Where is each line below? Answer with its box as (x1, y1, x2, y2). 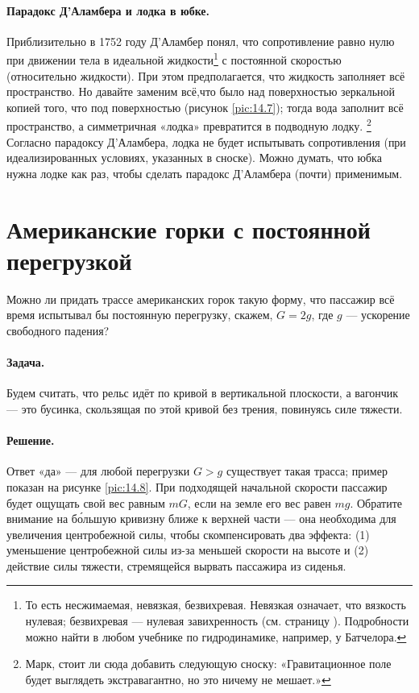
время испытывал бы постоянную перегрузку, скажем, (6, 306, 273, 323)
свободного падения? (6, 322, 110, 338)
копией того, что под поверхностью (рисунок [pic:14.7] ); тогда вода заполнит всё (6, 98, 404, 115)
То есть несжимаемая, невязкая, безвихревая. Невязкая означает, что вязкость (25, 596, 406, 613)
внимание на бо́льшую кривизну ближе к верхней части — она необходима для (6, 510, 396, 527)
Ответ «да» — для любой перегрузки (6, 463, 190, 479)
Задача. (6, 354, 45, 371)
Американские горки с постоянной (6, 212, 371, 245)
